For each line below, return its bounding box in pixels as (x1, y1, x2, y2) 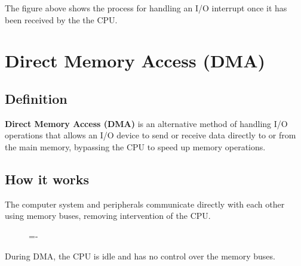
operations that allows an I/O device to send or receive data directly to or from (5, 129, 296, 141)
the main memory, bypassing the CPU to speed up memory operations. (5, 140, 266, 153)
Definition (5, 89, 67, 107)
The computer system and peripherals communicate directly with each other (5, 197, 285, 210)
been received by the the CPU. (5, 13, 118, 26)
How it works (5, 169, 90, 188)
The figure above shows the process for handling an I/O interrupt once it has (5, 2, 287, 14)
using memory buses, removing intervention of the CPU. (5, 209, 211, 222)
